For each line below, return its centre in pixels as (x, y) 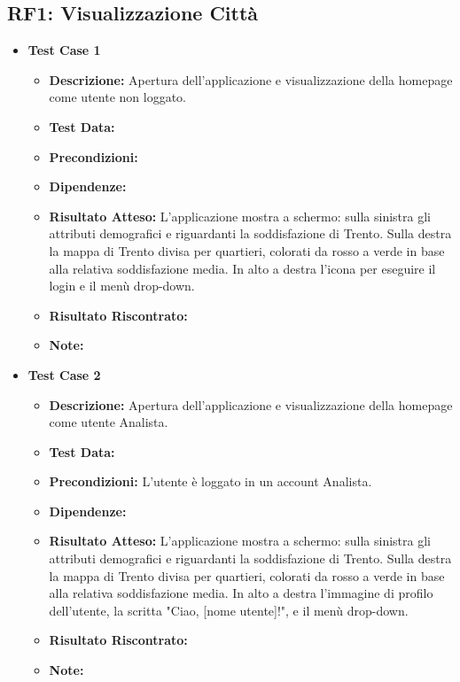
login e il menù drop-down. (122, 286)
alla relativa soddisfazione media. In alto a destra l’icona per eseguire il (242, 268)
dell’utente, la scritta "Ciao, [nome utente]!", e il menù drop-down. (229, 610)
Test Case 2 (64, 374)
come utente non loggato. (117, 97)
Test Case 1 (64, 50)
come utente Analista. (109, 422)
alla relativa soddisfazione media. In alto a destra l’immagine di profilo (241, 593)
